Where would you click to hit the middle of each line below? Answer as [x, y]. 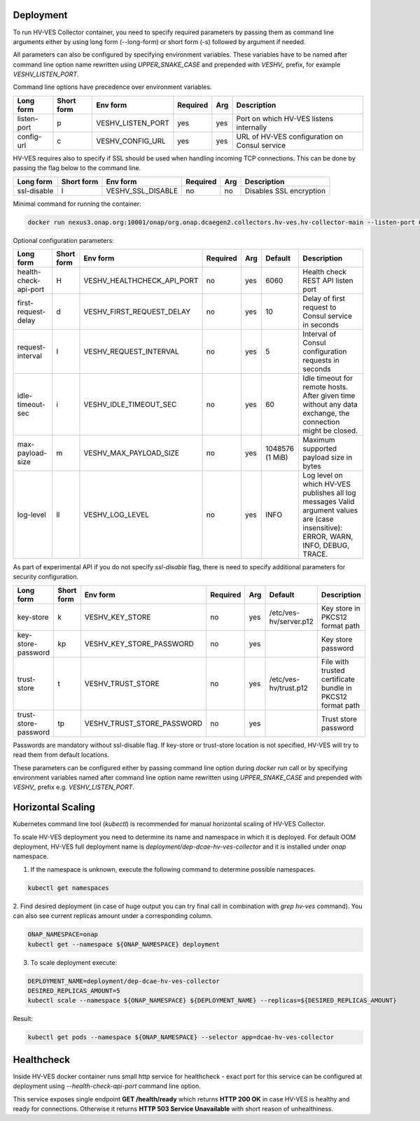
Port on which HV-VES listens [285, 118]
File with [335, 662]
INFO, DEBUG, [326, 545]
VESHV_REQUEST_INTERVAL [132, 351]
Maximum [319, 440]
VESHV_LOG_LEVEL [117, 515]
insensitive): [323, 528]
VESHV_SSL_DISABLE [142, 190]
